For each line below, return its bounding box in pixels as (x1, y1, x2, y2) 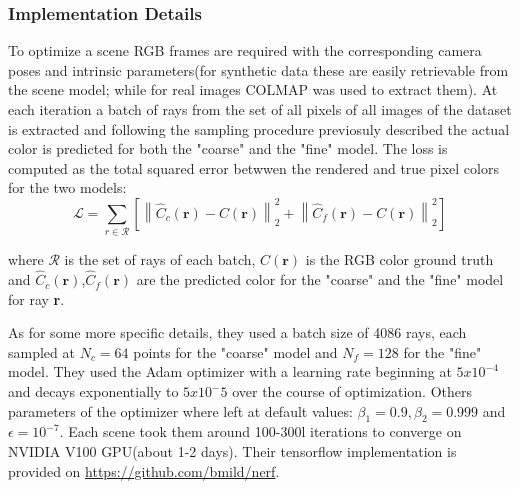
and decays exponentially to (8, 381, 179, 402)
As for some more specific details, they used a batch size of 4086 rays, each (8, 322, 467, 343)
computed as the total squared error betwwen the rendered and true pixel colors (8, 157, 499, 178)
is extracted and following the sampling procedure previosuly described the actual (8, 118, 510, 139)
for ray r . (8, 288, 65, 309)
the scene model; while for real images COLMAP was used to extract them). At (8, 79, 498, 100)
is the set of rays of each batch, (64, 249, 256, 270)
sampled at (8, 341, 75, 362)
